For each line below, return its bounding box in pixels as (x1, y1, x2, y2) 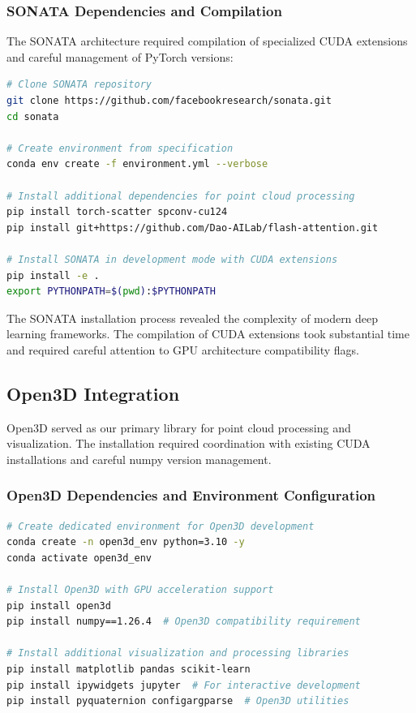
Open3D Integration (6, 380, 180, 406)
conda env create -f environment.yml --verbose (6, 158, 268, 170)
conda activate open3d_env (6, 552, 152, 564)
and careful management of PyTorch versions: (6, 48, 234, 65)
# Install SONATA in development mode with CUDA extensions (6, 253, 338, 265)
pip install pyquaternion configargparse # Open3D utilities (6, 695, 350, 707)
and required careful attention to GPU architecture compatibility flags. (6, 341, 359, 358)
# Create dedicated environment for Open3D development (6, 520, 315, 532)
